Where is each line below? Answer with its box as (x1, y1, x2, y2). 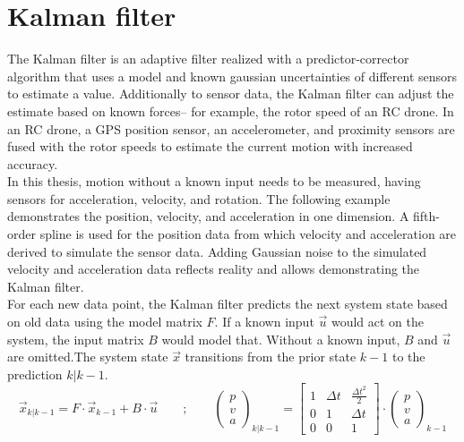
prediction (7, 364, 63, 383)
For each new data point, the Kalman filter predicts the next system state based (7, 294, 448, 313)
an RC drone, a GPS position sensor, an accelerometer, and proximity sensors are (7, 119, 455, 138)
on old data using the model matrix (7, 312, 202, 331)
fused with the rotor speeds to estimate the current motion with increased (7, 137, 413, 156)
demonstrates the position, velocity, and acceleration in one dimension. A (7, 207, 409, 225)
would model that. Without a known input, (161, 329, 400, 348)
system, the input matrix (7, 329, 144, 348)
